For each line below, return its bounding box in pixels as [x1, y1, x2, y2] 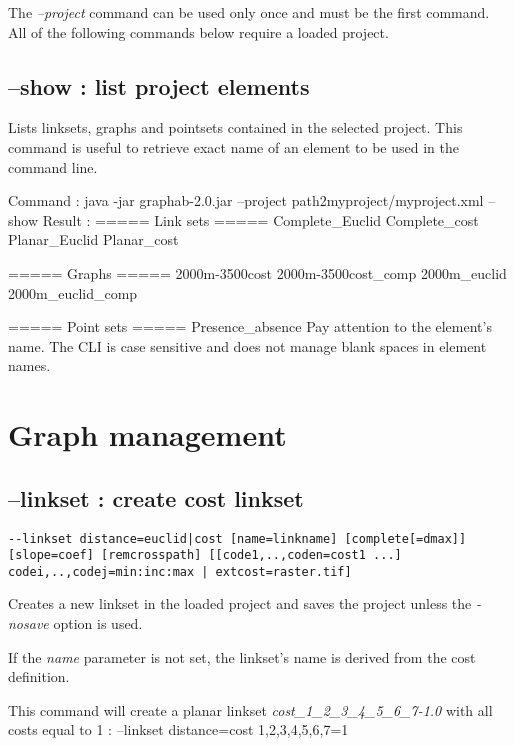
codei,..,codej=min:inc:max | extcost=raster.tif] [8, 564, 352, 579]
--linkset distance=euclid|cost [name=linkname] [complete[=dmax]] [8, 531, 467, 546]
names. [8, 355, 51, 376]
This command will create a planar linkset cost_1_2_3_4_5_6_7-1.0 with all [8, 699, 493, 720]
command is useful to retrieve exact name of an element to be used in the [8, 136, 459, 157]
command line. [8, 156, 98, 177]
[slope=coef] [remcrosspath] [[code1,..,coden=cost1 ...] [8, 548, 402, 563]
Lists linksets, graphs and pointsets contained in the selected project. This [8, 117, 463, 138]
